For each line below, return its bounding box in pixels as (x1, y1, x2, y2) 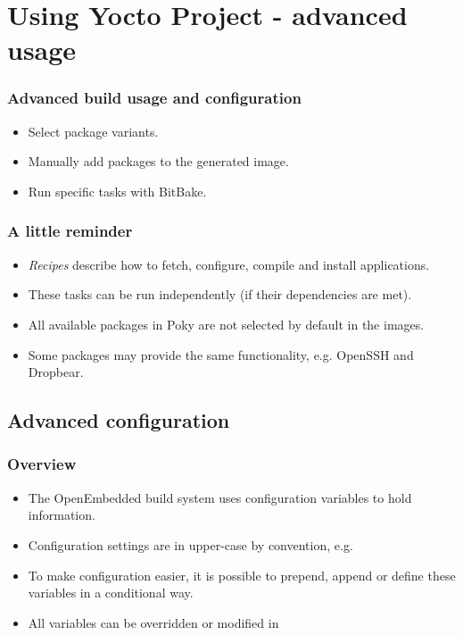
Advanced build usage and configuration (7, 87, 302, 109)
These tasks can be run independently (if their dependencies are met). (28, 285, 412, 304)
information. (28, 505, 95, 524)
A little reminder (7, 220, 133, 242)
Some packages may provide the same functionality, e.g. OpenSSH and (28, 345, 414, 363)
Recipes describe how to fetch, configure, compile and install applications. (28, 255, 430, 273)
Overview (7, 453, 77, 475)
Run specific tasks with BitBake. (28, 181, 207, 200)
